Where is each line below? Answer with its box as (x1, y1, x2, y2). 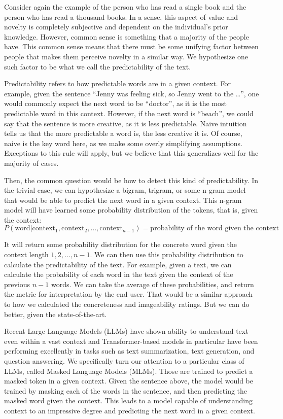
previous (4, 278, 30, 289)
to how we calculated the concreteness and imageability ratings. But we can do (4, 299, 250, 309)
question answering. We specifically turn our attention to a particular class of (4, 356, 244, 366)
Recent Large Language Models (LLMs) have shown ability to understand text (4, 326, 249, 336)
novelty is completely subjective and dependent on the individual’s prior (4, 21, 228, 32)
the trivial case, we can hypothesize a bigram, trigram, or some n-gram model (4, 185, 246, 195)
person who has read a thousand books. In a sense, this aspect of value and (4, 11, 238, 22)
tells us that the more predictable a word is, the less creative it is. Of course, (4, 128, 242, 138)
